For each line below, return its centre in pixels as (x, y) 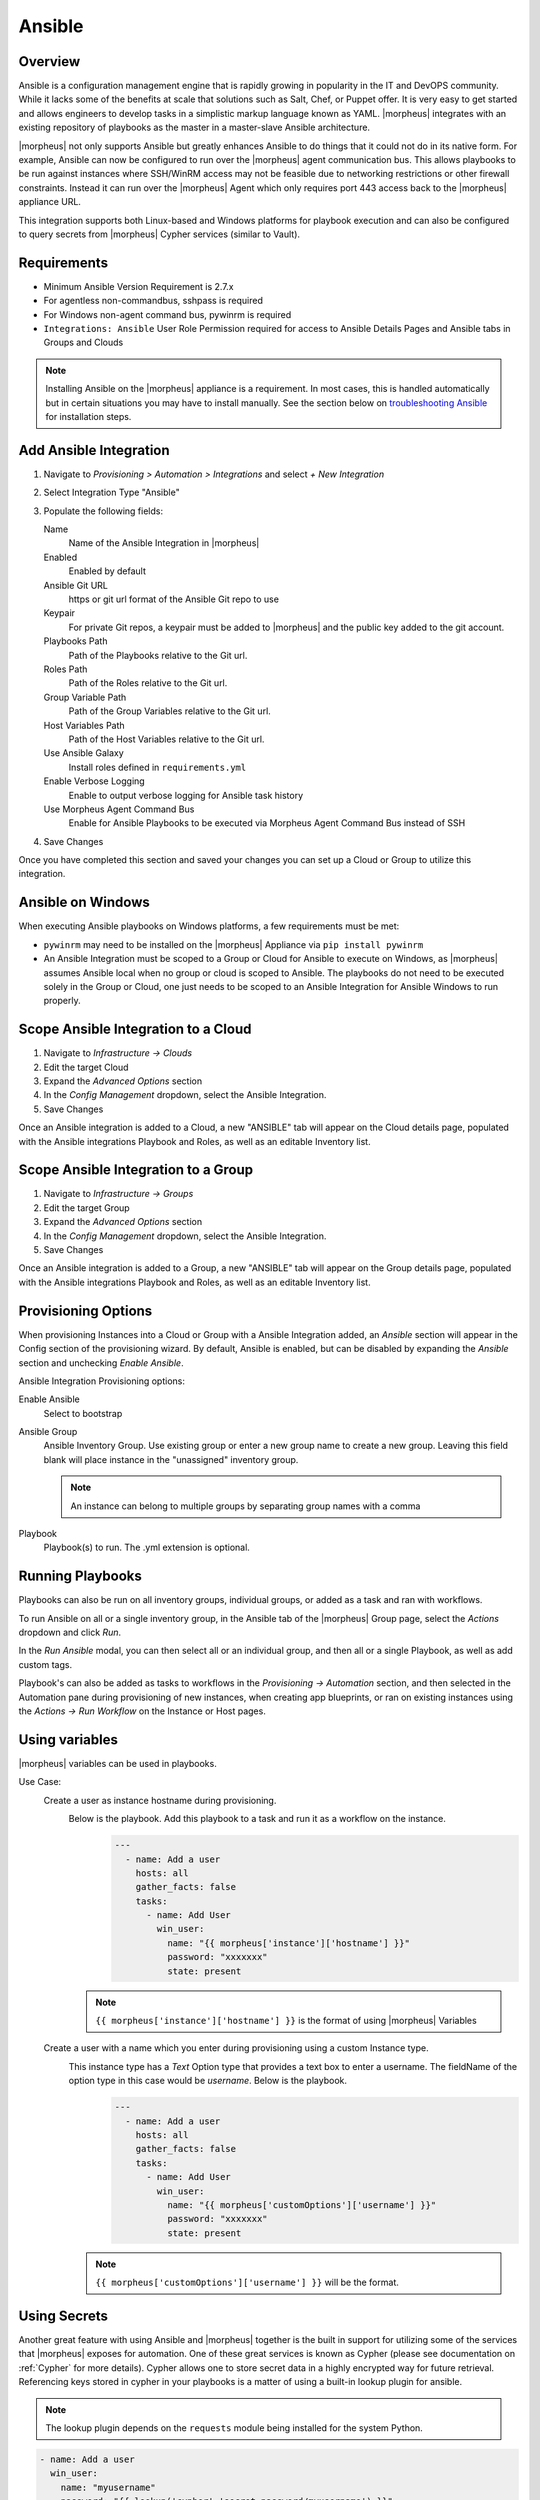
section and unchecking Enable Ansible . (101, 1362)
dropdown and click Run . (70, 1632)
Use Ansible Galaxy (83, 753)
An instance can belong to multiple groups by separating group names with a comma (245, 1506)
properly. (62, 1001)
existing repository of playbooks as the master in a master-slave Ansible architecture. (194, 127)
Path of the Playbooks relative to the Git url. (158, 655)
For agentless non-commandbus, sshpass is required (153, 301)
